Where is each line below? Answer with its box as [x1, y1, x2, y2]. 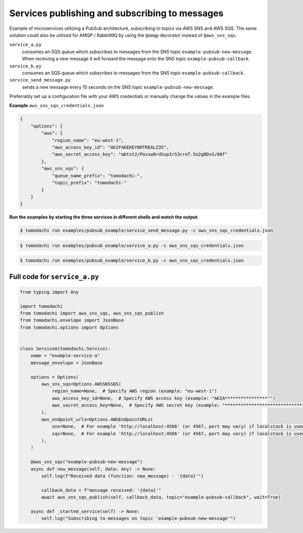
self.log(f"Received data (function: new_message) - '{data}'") [41, 473, 204, 479]
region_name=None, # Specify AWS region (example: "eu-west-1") [52, 388, 217, 394]
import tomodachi [20, 303, 63, 309]
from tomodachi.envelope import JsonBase [20, 318, 124, 323]
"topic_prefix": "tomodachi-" [52, 180, 127, 186]
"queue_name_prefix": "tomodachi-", [52, 172, 143, 179]
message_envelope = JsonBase [30, 360, 103, 366]
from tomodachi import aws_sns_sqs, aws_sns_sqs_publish [20, 310, 164, 316]
